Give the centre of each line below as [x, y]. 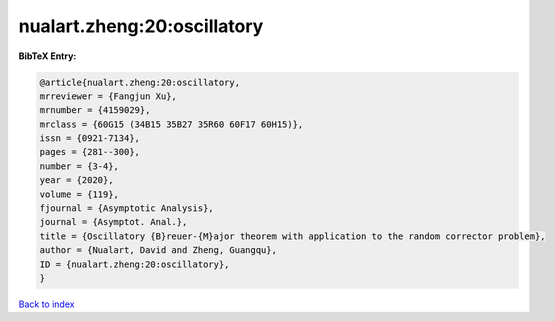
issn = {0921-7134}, [89, 138]
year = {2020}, [76, 180]
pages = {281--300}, [89, 152]
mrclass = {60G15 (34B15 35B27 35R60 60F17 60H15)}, [171, 124]
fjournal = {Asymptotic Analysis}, [126, 208]
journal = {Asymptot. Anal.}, [113, 222]
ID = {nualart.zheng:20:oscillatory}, [134, 264]
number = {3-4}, [79, 166]
